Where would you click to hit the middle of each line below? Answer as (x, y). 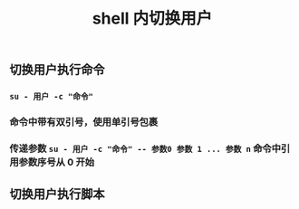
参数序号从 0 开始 (57, 162)
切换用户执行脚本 (57, 194)
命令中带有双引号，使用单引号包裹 (84, 122)
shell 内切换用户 (152, 19)
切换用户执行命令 (57, 70)
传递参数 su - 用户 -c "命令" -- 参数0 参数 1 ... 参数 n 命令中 (145, 148)
